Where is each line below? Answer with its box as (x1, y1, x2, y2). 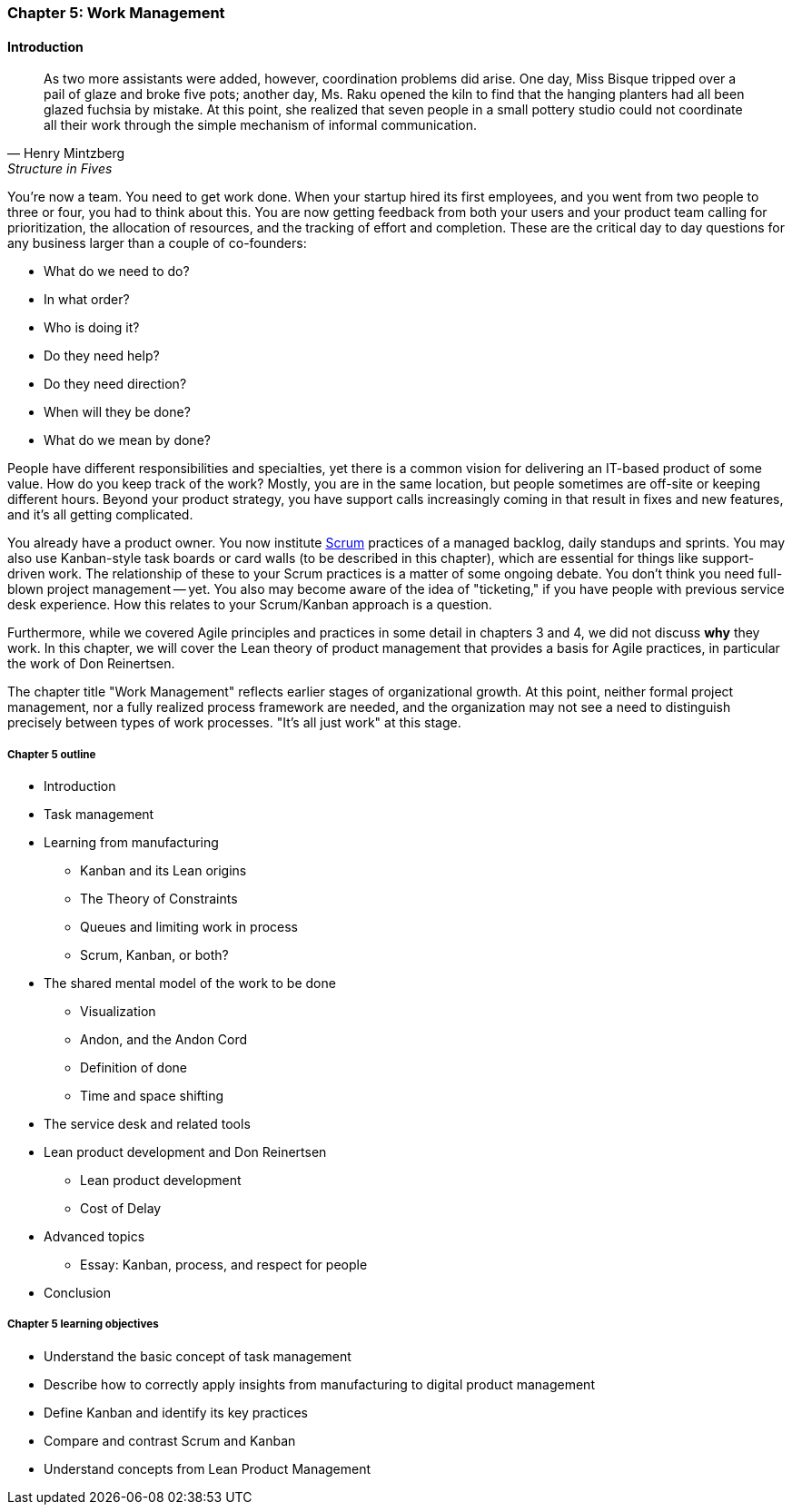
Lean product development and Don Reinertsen (44, 1144, 327, 1160)
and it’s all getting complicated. (7, 507, 193, 523)
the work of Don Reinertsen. (7, 656, 175, 672)
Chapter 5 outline (7, 747, 96, 761)
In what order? (44, 292, 130, 308)
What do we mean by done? (44, 432, 211, 449)
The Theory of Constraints (80, 891, 238, 906)
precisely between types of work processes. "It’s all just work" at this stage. (7, 715, 461, 731)
